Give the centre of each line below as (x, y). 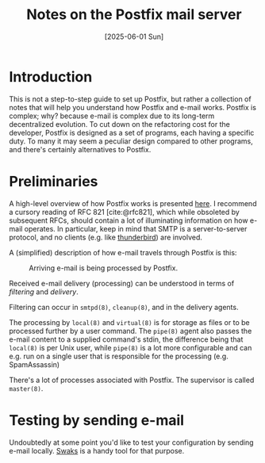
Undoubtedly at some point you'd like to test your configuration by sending (131, 442)
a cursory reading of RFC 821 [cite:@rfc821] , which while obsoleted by (125, 212)
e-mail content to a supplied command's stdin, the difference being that (126, 339)
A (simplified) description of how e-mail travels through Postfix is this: (123, 252)
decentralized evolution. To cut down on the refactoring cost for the (120, 124)
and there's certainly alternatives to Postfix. (80, 149)
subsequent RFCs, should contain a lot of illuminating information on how (129, 220)
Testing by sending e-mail (97, 420)
